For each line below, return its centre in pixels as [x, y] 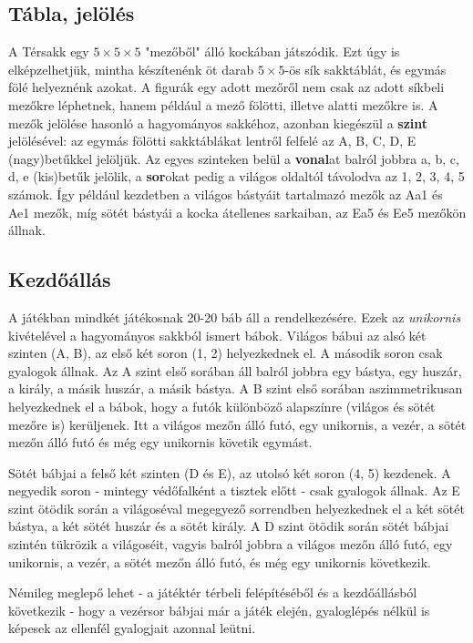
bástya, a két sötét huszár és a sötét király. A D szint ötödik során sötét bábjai [229, 526]
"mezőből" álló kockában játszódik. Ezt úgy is [272, 51]
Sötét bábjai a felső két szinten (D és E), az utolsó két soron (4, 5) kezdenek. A [230, 472]
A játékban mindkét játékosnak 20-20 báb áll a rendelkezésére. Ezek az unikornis [235, 316]
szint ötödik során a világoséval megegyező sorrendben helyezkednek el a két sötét [236, 508]
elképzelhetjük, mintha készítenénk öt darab [131, 69]
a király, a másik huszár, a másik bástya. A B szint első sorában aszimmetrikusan [236, 388]
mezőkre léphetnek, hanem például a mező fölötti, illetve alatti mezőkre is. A [223, 104]
